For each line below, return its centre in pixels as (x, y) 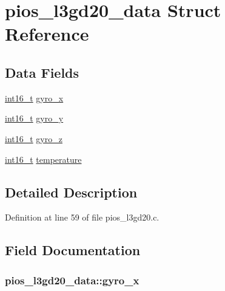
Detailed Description (71, 192)
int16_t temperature (43, 159)
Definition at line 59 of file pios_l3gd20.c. (82, 217)
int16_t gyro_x (34, 98)
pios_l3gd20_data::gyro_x (72, 280)
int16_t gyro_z (34, 138)
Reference (47, 34)
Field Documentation (73, 250)
